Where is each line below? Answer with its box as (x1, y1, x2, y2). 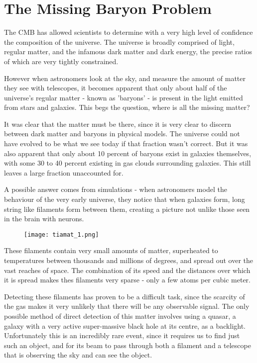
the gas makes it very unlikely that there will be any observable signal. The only (4, 301, 250, 311)
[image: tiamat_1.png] (24, 231, 99, 238)
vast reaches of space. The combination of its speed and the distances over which (4, 265, 251, 275)
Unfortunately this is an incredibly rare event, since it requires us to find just (4, 330, 240, 341)
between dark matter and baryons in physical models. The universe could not (4, 128, 240, 139)
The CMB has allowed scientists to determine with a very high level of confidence (4, 27, 253, 37)
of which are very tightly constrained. (4, 56, 119, 66)
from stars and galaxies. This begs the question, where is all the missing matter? (4, 102, 250, 112)
